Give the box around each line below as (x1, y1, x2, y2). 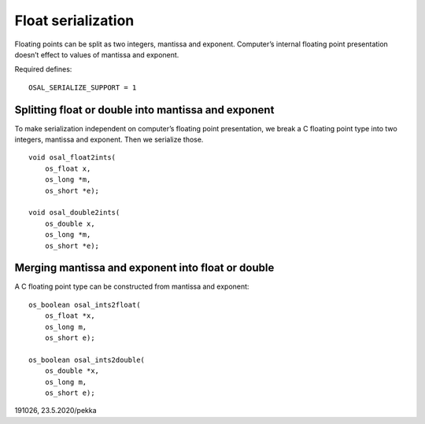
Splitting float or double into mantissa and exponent (14, 103, 275, 116)
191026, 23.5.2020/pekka (14, 406, 98, 415)
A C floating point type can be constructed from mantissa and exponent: (14, 282, 249, 291)
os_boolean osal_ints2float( (28, 300, 141, 309)
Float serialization (14, 12, 135, 29)
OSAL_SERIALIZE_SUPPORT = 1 (28, 83, 137, 92)
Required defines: (14, 65, 72, 74)
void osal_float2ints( (28, 153, 116, 162)
